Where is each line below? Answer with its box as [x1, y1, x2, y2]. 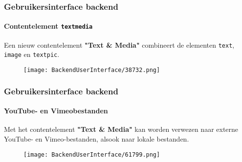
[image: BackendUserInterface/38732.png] [23, 67, 160, 74]
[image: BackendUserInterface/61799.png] [23, 151, 160, 158]
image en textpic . [4, 49, 60, 59]
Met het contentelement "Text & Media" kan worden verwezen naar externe [4, 124, 239, 134]
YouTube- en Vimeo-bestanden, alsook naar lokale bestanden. [4, 133, 189, 144]
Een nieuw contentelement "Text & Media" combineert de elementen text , [4, 39, 235, 50]
